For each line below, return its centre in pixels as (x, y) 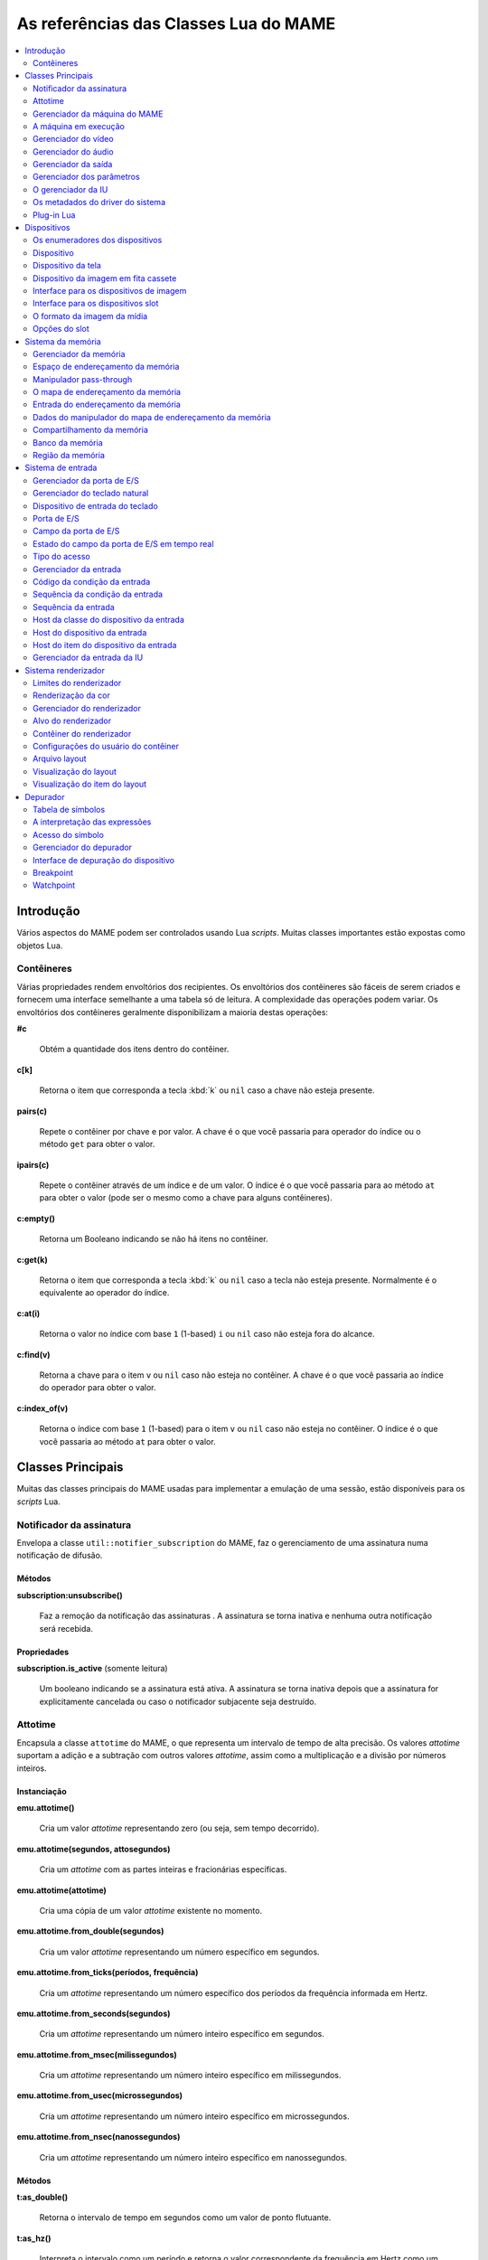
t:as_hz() (34, 2238)
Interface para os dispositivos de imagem (110, 290)
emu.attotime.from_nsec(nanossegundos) (99, 2137)
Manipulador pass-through (83, 379)
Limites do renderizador (77, 683)
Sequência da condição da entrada (98, 594)
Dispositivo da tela (67, 266)
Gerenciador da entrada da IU (88, 658)
